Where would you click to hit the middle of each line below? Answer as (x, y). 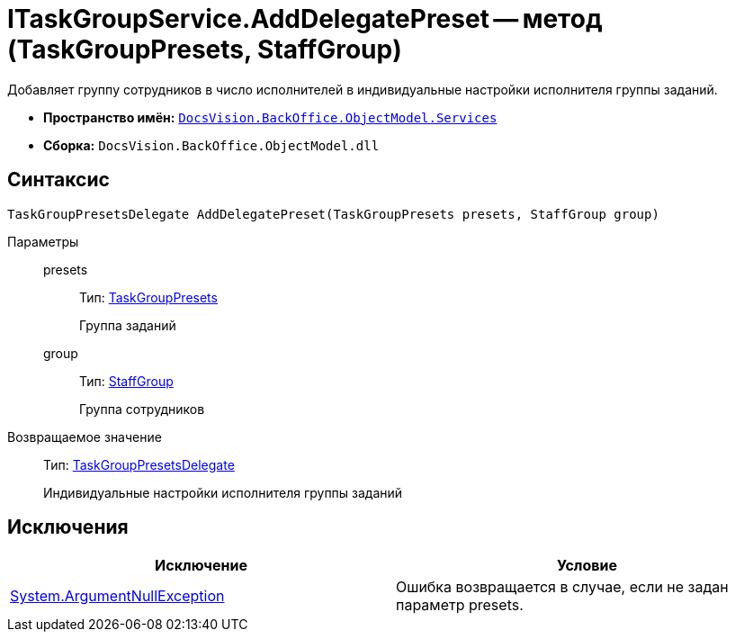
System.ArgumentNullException (117, 596)
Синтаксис (58, 180)
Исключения (68, 527)
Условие (587, 566)
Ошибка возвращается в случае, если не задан (562, 587)
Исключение (201, 566)
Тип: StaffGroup (126, 381)
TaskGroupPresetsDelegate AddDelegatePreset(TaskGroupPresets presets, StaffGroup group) (333, 214)
